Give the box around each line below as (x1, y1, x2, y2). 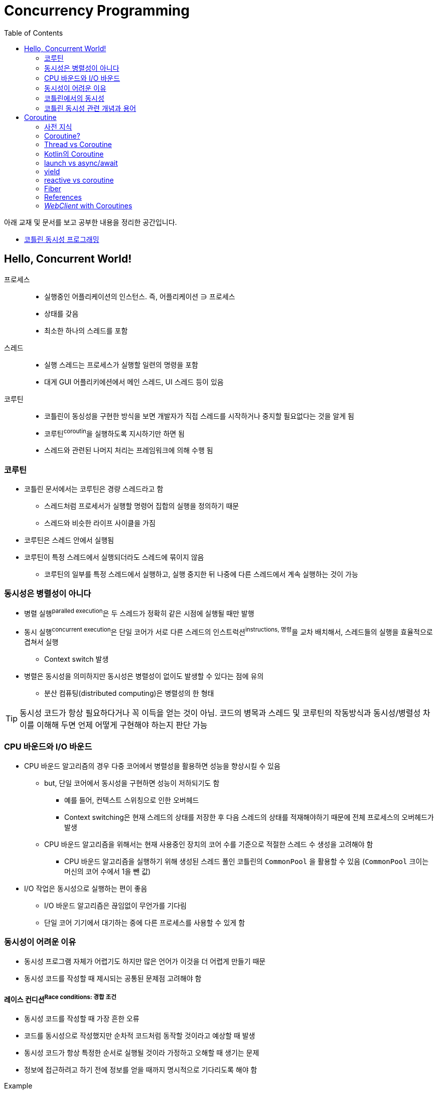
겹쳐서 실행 (24, 638, 59, 647)
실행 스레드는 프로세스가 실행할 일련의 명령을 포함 (44, 360, 198, 369)
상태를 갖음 (44, 309, 79, 318)
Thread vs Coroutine (44, 140, 112, 149)
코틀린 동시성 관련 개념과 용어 (44, 103, 136, 112)
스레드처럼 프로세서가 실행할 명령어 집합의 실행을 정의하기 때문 (44, 502, 239, 510)
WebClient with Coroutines (44, 201, 132, 210)
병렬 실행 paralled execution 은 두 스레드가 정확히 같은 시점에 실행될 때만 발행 (24, 607, 254, 618)
